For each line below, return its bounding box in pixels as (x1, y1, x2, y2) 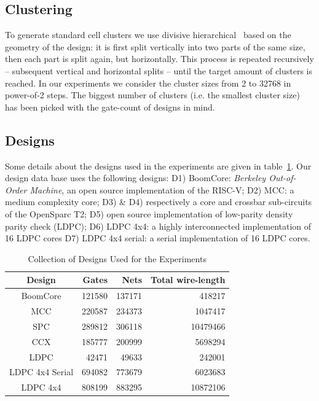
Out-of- (269, 171, 296, 184)
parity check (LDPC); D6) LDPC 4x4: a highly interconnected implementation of (5, 219, 312, 232)
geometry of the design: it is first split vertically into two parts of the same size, (5, 40, 305, 53)
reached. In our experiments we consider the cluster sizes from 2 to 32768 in (5, 76, 291, 89)
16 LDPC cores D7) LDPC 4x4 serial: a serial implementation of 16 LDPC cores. (5, 232, 310, 244)
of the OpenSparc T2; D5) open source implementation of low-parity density (5, 207, 293, 220)
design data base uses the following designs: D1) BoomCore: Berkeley (5, 171, 266, 184)
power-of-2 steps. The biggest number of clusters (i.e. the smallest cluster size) (5, 88, 300, 101)
